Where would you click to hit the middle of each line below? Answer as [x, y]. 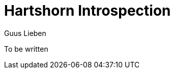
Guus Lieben [25, 33]
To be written [26, 49]
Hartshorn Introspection [88, 11]
